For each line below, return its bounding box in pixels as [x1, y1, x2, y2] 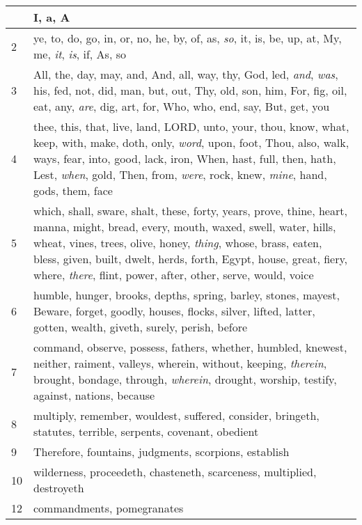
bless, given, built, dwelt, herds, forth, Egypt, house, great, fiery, [33, 251, 348, 267]
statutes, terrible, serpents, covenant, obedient [33, 423, 259, 439]
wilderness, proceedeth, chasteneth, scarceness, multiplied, [33, 464, 317, 480]
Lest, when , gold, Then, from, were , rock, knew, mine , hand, [33, 166, 327, 182]
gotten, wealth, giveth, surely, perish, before [33, 319, 248, 335]
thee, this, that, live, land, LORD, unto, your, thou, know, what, [33, 118, 349, 134]
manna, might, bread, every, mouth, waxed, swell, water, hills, [33, 219, 336, 235]
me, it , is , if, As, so [33, 46, 126, 62]
